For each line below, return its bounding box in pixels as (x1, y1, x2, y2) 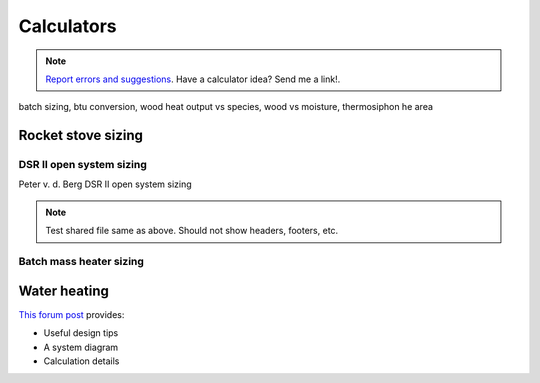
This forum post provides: (18, 308, 125, 320)
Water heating (18, 282, 109, 299)
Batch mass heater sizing (18, 255, 145, 269)
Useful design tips (43, 327, 119, 339)
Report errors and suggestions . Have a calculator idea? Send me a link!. (45, 73, 341, 85)
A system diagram (43, 341, 119, 353)
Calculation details (43, 355, 120, 367)
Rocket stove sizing (18, 127, 144, 144)
